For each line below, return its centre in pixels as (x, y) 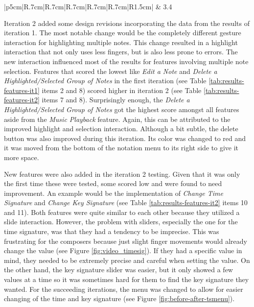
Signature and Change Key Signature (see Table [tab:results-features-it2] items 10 (126, 202)
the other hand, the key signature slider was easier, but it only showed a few (118, 270)
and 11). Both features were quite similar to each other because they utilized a (122, 212)
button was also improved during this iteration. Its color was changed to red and (125, 138)
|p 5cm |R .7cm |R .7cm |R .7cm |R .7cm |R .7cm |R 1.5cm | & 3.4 (88, 6)
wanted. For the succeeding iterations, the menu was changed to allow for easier (124, 289)
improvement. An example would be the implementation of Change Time (114, 193)
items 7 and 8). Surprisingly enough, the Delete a (116, 100)
